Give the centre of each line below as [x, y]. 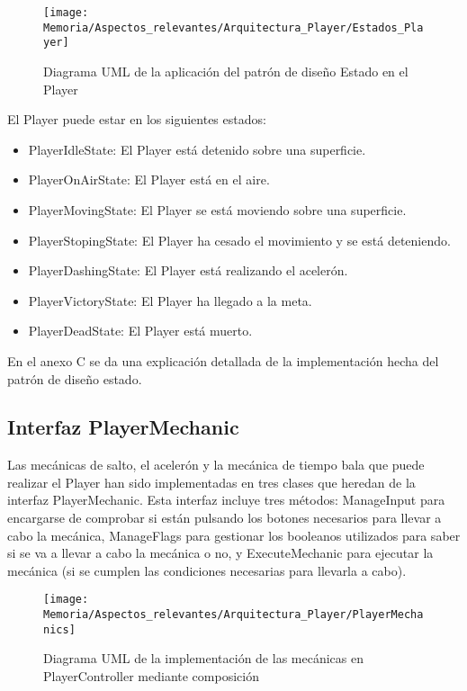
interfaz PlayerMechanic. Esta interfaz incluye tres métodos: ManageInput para [226, 500]
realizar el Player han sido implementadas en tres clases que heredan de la [211, 482]
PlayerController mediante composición [151, 676]
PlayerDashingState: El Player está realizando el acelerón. [188, 270]
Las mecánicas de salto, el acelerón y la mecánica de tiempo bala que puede [216, 465]
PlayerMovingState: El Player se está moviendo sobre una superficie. [217, 209]
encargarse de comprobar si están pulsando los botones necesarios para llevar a [225, 518]
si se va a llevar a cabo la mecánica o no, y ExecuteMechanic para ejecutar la [220, 553]
